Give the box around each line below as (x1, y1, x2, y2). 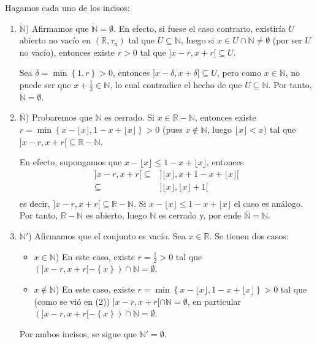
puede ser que (19, 78, 71, 91)
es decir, (19, 196, 50, 209)
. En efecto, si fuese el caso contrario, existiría (113, 21, 286, 34)
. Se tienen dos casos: (209, 230, 289, 242)
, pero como (216, 66, 261, 79)
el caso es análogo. (234, 196, 303, 209)
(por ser (272, 34, 302, 47)
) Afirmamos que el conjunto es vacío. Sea (28, 230, 186, 242)
